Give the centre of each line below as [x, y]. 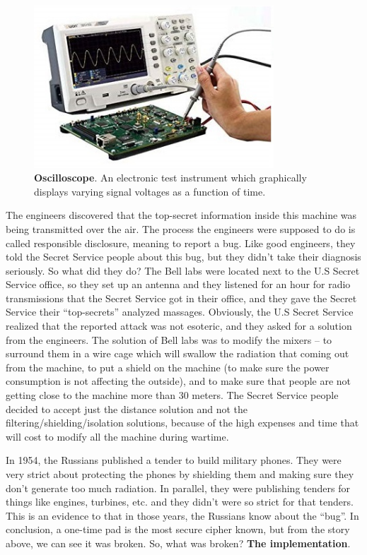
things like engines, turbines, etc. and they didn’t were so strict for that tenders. [180, 502]
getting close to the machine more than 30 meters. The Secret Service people [172, 395]
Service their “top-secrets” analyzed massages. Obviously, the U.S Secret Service [180, 312]
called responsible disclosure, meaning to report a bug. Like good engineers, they [181, 243]
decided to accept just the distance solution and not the [127, 408]
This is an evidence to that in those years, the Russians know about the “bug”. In [182, 515]
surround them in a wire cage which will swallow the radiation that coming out [177, 353]
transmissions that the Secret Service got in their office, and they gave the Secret [181, 298]
